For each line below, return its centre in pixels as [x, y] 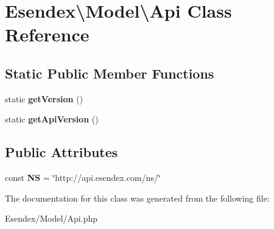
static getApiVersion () [52, 119]
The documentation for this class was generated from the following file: [137, 198]
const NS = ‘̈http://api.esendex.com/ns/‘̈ [83, 178]
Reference [47, 34]
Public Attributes [61, 152]
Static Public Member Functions [110, 73]
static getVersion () [44, 98]
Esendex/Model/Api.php [51, 218]
